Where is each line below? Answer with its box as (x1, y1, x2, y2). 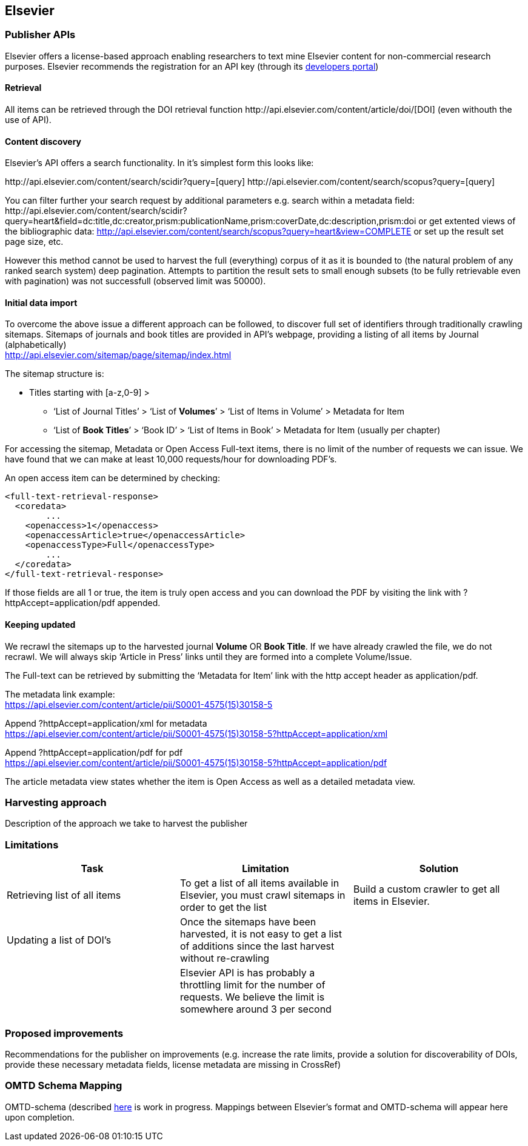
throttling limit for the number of (179, 979, 326, 991)
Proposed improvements (5, 1027, 124, 1039)
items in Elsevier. (353, 895, 430, 908)
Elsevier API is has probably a (179, 967, 315, 979)
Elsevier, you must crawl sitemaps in (179, 889, 346, 902)
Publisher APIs (5, 28, 76, 41)
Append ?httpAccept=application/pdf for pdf (5, 747, 183, 758)
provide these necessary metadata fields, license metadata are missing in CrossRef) (5, 1059, 341, 1070)
